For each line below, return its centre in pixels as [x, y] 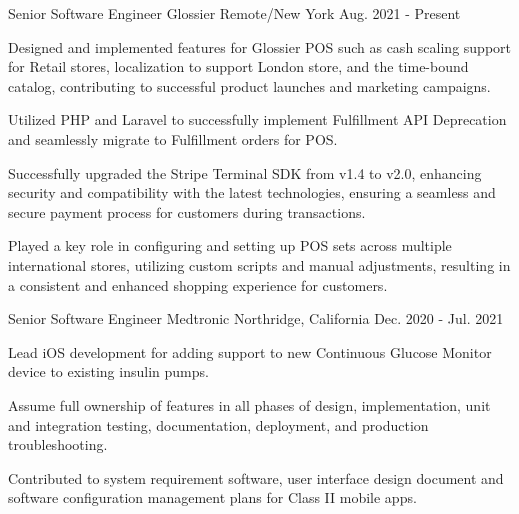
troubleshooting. [58, 444]
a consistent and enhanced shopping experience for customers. [198, 284]
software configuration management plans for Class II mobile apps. [212, 497]
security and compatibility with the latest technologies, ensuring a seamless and [252, 192]
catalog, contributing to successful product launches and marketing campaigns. [249, 85]
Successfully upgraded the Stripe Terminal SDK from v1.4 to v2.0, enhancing [245, 172]
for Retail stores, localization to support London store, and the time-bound [238, 66]
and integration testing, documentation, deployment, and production [218, 424]
